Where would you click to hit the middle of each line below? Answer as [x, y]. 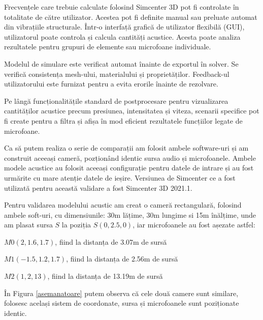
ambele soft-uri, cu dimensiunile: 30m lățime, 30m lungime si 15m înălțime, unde [130, 214]
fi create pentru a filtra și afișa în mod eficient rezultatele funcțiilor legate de [123, 120]
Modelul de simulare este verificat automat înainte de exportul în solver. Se [121, 63]
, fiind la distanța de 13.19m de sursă [105, 276]
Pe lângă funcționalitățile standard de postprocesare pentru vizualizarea [116, 100]
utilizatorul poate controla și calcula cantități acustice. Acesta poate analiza [122, 36]
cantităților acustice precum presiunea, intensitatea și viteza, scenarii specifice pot [132, 111]
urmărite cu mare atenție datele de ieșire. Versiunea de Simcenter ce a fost [120, 177]
